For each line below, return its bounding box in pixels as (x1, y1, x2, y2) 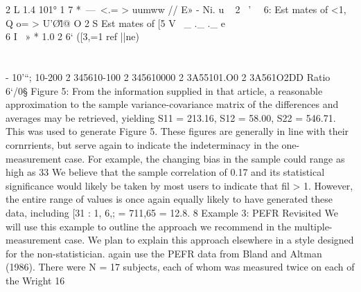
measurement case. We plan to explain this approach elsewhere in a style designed (6, 232, 354, 247)
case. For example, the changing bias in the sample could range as (64, 151, 345, 165)
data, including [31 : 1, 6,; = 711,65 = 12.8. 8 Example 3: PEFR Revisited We (6, 205, 338, 219)
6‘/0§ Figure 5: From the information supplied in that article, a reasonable (6, 83, 323, 98)
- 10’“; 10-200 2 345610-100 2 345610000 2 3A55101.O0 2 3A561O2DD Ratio (6, 69, 331, 84)
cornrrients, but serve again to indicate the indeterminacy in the (6, 137, 279, 152)
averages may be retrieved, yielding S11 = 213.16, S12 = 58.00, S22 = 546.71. (6, 110, 336, 125)
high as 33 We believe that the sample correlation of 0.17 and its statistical (6, 165, 325, 179)
